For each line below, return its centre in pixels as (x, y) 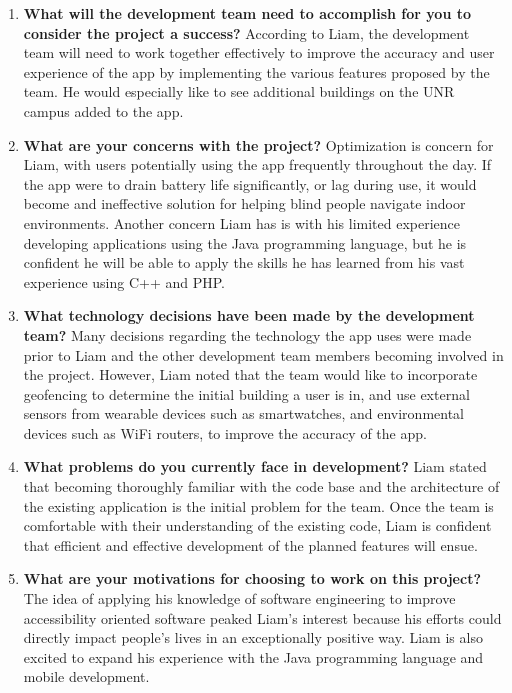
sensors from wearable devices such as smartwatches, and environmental (243, 413)
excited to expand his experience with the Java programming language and (253, 656)
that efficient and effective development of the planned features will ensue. (250, 544)
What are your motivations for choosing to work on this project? (252, 578)
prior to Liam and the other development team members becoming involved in (263, 354)
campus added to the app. (103, 110)
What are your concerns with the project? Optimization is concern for (258, 144)
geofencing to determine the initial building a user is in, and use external (246, 393)
